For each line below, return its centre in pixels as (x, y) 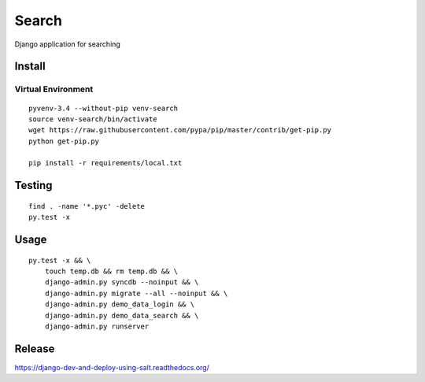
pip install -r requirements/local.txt (105, 163)
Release (35, 349)
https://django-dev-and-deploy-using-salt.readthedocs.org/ (112, 367)
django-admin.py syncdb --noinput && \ (122, 282)
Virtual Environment (54, 89)
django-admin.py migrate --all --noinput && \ (136, 293)
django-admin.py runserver (97, 326)
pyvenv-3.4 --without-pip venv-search (103, 108)
